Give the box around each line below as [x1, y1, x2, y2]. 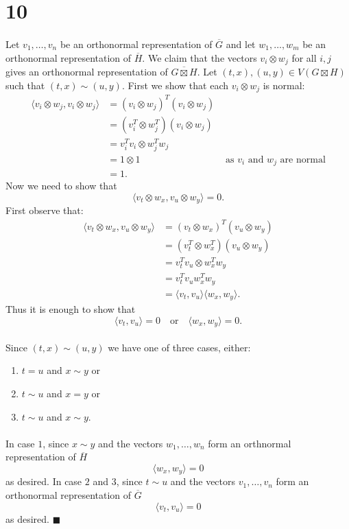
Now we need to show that [5, 178, 117, 193]
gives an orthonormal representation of [5, 64, 168, 79]
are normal [280, 154, 326, 165]
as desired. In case [5, 474, 82, 489]
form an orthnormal [208, 436, 291, 450]
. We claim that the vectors [142, 50, 257, 64]
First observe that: [5, 203, 84, 218]
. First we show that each [121, 78, 229, 92]
